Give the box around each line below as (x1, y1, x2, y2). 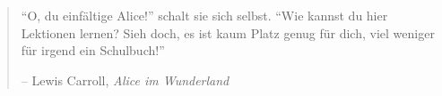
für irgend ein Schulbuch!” (21, 41, 165, 60)
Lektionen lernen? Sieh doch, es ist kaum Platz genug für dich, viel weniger (21, 23, 435, 42)
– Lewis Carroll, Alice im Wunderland (21, 70, 230, 89)
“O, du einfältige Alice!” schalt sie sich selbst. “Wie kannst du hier (21, 6, 388, 24)
